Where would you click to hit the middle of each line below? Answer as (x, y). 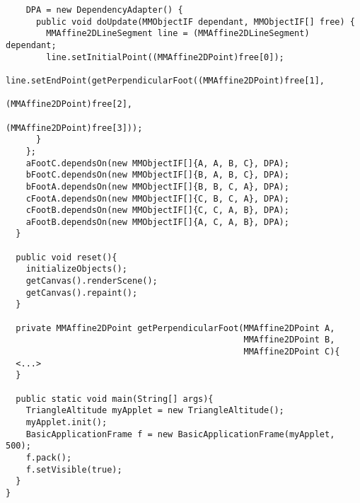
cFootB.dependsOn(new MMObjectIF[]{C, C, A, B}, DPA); (157, 210)
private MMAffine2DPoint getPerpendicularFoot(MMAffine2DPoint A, (175, 328)
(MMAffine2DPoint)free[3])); (74, 128)
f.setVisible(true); (74, 469)
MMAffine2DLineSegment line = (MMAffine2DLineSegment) (178, 34)
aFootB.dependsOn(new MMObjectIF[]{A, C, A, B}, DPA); (157, 222)
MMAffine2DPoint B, (289, 340)
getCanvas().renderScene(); (92, 281)
